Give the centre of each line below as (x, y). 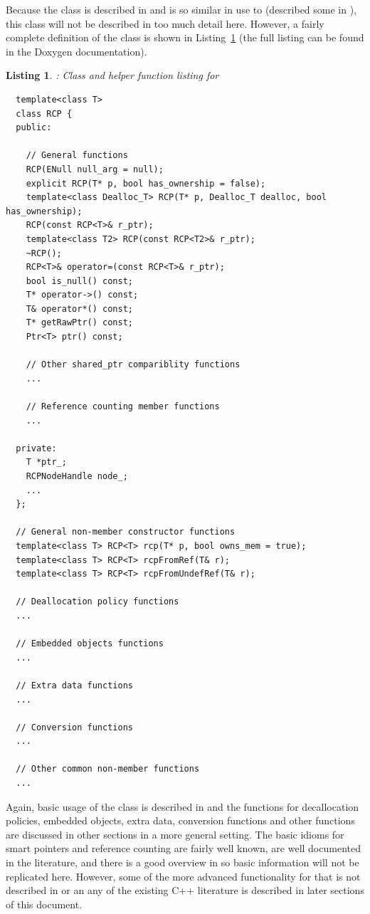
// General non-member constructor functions (126, 532)
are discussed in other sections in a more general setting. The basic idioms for (175, 834)
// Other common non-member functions (108, 769)
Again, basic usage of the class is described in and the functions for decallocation (183, 806)
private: (36, 448)
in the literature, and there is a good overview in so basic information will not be (183, 862)
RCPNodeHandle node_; (77, 476)
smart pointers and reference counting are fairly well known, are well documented (183, 848)
